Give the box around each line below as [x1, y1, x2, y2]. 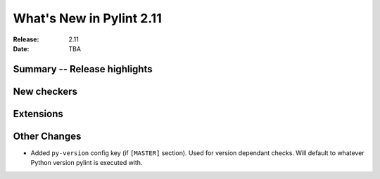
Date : [13, 44, 30, 53]
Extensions [13, 107, 63, 119]
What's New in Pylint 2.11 [13, 11, 162, 26]
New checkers [13, 85, 77, 98]
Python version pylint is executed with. [30, 159, 143, 167]
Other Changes [13, 130, 82, 142]
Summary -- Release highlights [13, 63, 153, 75]
